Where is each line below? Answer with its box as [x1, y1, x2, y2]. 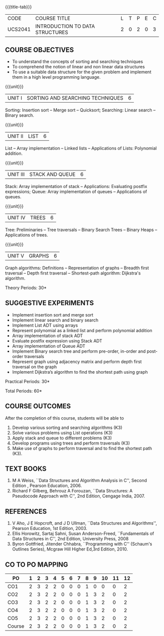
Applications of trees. [5, 232, 48, 238]
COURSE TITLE [35, 15, 71, 22]
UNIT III [7, 171, 25, 177]
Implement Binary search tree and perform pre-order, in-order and [12, 348, 146, 354]
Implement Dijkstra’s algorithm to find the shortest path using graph [12, 369, 148, 375]
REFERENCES [5, 507, 47, 515]
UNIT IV [7, 214, 26, 221]
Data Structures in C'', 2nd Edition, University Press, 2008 [12, 536, 129, 542]
